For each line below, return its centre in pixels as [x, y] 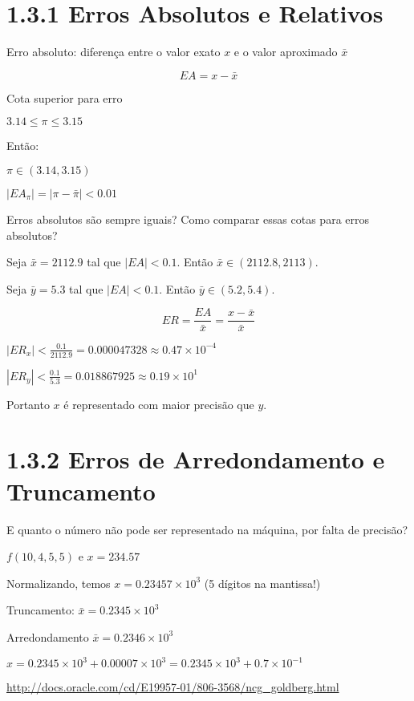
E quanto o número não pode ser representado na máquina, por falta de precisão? [207, 529]
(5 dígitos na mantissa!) [262, 583]
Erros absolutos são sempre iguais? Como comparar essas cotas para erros [188, 219]
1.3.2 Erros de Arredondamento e [196, 459]
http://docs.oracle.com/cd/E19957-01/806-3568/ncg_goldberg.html [173, 687]
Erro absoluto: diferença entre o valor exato [114, 52]
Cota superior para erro [65, 97]
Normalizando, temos [59, 583]
